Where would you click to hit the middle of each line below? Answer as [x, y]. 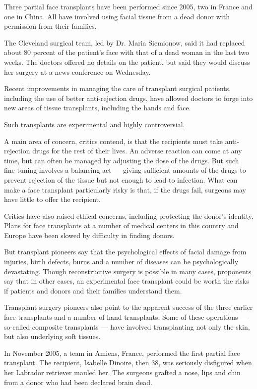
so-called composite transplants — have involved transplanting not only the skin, [127, 326]
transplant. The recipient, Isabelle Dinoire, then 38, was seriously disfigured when [128, 363]
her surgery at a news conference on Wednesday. [77, 72]
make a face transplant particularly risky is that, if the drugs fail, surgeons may [125, 189]
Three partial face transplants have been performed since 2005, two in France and [128, 6]
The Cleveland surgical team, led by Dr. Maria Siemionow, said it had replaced [125, 42]
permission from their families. [50, 26]
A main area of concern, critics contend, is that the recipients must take [114, 141]
